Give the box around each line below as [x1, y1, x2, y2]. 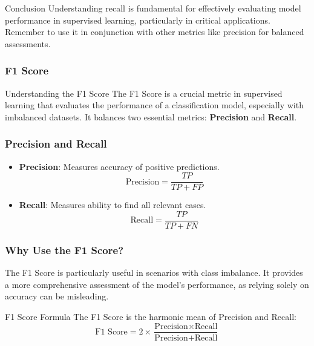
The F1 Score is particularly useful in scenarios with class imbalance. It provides [5, 266, 303, 279]
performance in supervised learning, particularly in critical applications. [5, 13, 270, 26]
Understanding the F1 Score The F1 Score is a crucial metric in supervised [5, 86, 283, 99]
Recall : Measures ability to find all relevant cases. [19, 198, 206, 211]
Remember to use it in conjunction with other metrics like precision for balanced [5, 25, 304, 38]
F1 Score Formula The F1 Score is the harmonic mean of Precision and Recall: [5, 310, 296, 322]
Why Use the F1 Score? [5, 242, 124, 257]
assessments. [5, 37, 51, 50]
